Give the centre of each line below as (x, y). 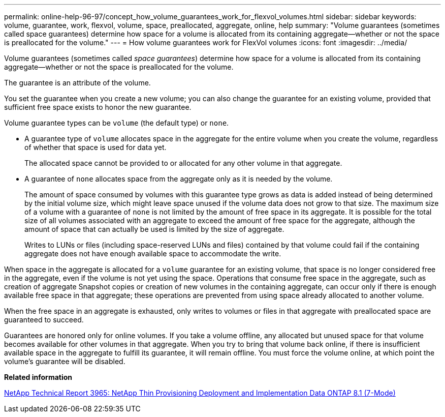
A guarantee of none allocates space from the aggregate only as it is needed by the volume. (179, 179)
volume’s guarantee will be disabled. (65, 361)
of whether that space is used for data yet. (96, 147)
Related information (38, 377)
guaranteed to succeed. (44, 320)
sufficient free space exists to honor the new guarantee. (98, 107)
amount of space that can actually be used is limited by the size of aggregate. (154, 229)
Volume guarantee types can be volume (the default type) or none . (117, 123)
